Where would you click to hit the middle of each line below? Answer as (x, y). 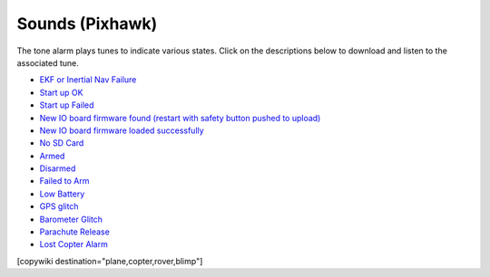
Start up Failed (67, 105)
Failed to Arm (64, 181)
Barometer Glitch (71, 219)
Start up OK (61, 92)
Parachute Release (75, 232)
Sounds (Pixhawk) (87, 24)
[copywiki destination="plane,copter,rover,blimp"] (110, 261)
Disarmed (58, 168)
